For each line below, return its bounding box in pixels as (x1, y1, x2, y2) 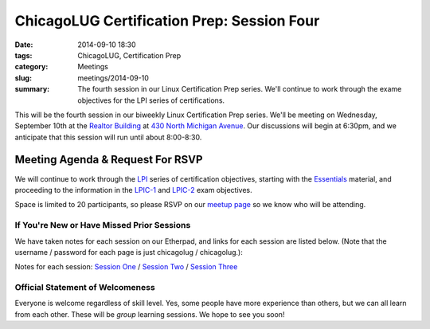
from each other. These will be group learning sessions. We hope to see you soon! (14, 309, 285, 319)
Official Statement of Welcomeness (14, 282, 155, 293)
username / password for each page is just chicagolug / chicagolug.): (14, 247, 243, 257)
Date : (14, 40, 33, 49)
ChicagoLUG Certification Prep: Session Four (14, 12, 320, 29)
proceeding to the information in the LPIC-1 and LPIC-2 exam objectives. (14, 185, 252, 194)
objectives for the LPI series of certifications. (77, 96, 225, 105)
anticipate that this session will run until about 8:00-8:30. (14, 132, 202, 142)
